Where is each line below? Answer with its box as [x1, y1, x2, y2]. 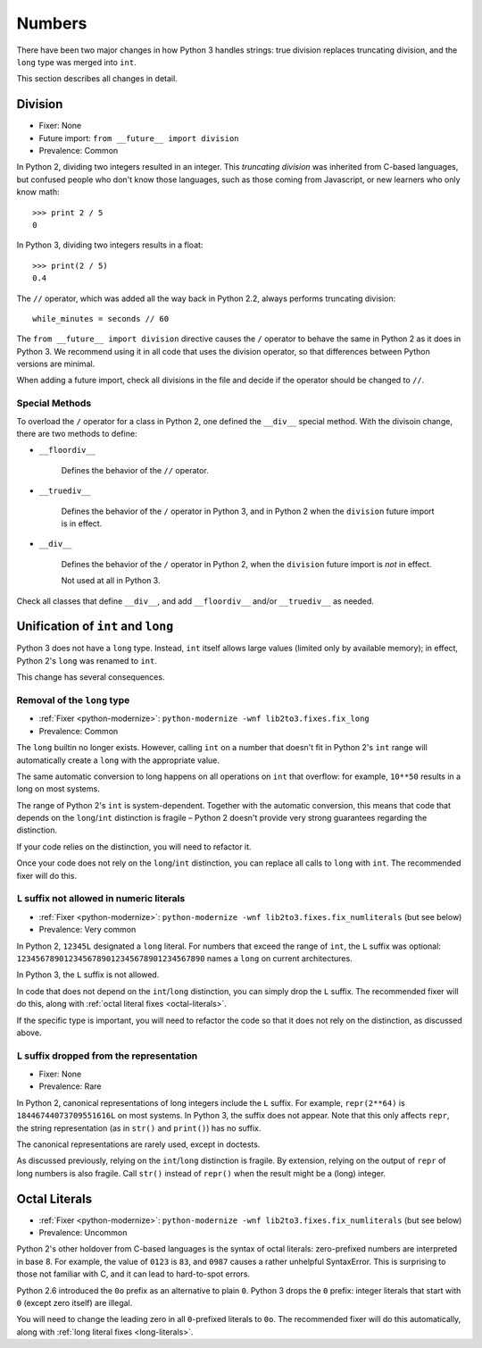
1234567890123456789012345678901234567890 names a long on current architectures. [16, 952, 353, 964]
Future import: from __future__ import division [38, 132, 240, 143]
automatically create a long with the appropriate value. [16, 755, 220, 766]
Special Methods [16, 398, 92, 410]
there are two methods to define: [16, 429, 137, 440]
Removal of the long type [16, 693, 130, 706]
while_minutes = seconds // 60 [32, 314, 170, 323]
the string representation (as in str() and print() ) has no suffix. [16, 1122, 262, 1134]
